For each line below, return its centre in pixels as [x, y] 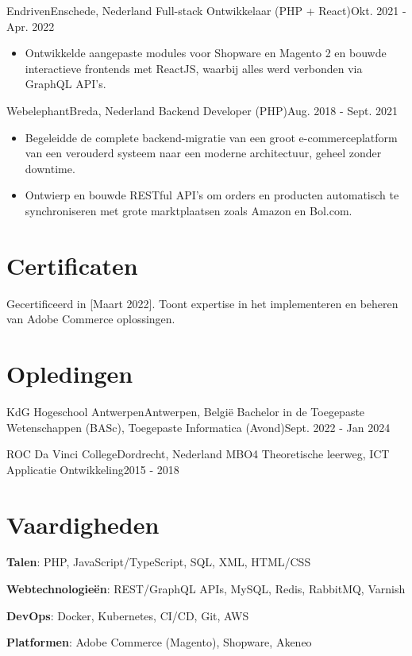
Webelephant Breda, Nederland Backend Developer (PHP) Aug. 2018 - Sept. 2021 [202, 110]
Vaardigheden [83, 524]
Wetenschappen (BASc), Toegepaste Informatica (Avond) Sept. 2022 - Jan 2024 [198, 427]
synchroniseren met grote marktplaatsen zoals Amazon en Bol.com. [189, 210]
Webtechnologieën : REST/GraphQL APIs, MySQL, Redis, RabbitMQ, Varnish [206, 589]
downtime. [50, 168]
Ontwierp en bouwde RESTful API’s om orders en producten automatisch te [212, 195]
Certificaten [72, 265]
